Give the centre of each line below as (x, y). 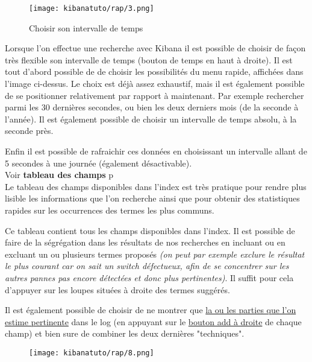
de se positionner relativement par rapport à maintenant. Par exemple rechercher (154, 95)
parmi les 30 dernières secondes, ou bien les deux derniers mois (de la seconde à (152, 107)
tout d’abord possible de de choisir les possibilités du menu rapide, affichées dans (154, 71)
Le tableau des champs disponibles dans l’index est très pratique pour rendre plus (156, 186)
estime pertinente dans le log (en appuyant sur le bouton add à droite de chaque (153, 321)
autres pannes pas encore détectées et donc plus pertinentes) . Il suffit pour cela (149, 277)
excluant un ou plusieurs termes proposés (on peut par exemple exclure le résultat (155, 254)
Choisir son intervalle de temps (86, 27)
